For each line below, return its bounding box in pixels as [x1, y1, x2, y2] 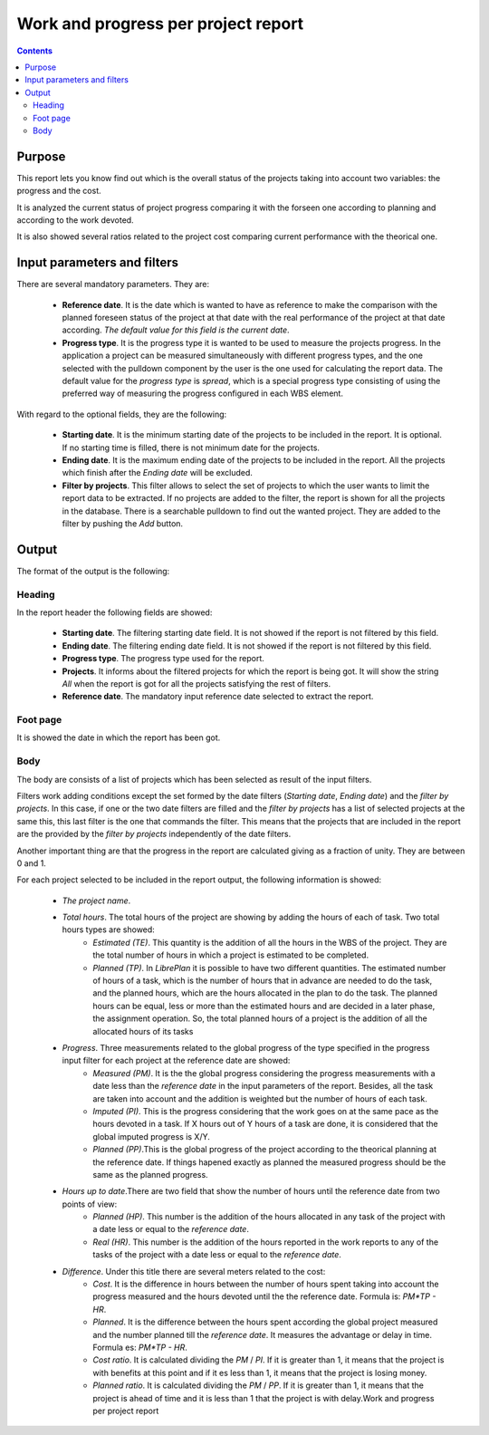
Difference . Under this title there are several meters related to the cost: [62, 1266, 326, 1276]
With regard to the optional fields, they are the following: [16, 409, 227, 419]
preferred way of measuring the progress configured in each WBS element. [62, 388, 344, 399]
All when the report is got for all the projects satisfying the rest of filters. [62, 678, 331, 689]
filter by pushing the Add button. [62, 517, 184, 529]
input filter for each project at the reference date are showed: [62, 1055, 291, 1066]
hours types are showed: [62, 924, 156, 935]
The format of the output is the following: [16, 565, 170, 576]
